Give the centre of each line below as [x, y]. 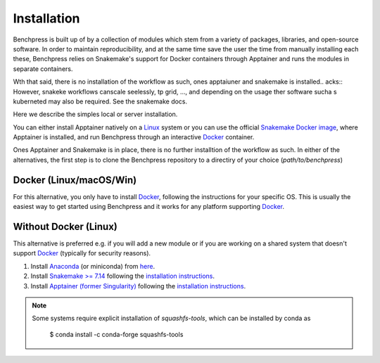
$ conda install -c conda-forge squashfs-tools [116, 334]
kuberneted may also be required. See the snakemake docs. [100, 101]
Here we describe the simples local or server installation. [95, 114]
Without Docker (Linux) [65, 226]
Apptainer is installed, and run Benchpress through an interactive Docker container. [134, 137]
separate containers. [43, 69]
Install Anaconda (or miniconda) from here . [93, 266]
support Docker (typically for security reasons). [82, 253]
